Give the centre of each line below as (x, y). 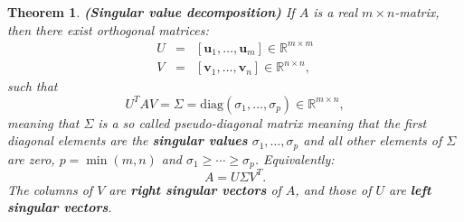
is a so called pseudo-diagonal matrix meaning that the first (262, 122)
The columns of (50, 189)
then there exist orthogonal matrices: (108, 29)
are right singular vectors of (195, 189)
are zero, (31, 158)
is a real (336, 12)
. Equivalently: (294, 158)
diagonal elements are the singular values (128, 140)
